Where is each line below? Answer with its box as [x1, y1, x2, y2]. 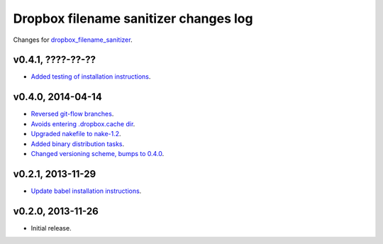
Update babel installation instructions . [30, 187, 142, 195]
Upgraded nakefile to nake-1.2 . [30, 130, 121, 138]
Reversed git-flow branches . [30, 110, 114, 118]
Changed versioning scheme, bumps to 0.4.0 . [30, 149, 165, 157]
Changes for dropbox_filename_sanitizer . [13, 35, 133, 44]
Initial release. [30, 223, 72, 232]
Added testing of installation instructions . [30, 72, 151, 81]
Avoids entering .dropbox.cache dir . [30, 119, 135, 128]
